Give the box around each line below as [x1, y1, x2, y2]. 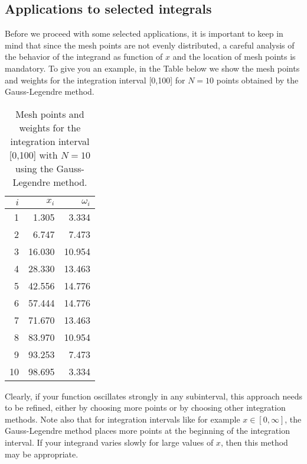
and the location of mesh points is [172, 50, 296, 63]
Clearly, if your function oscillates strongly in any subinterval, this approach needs [5, 389, 302, 402]
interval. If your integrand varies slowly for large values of [5, 436, 214, 449]
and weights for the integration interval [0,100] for [5, 73, 185, 86]
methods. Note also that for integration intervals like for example [5, 413, 240, 425]
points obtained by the [216, 73, 299, 86]
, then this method [220, 436, 288, 449]
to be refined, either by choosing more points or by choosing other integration [5, 401, 286, 414]
